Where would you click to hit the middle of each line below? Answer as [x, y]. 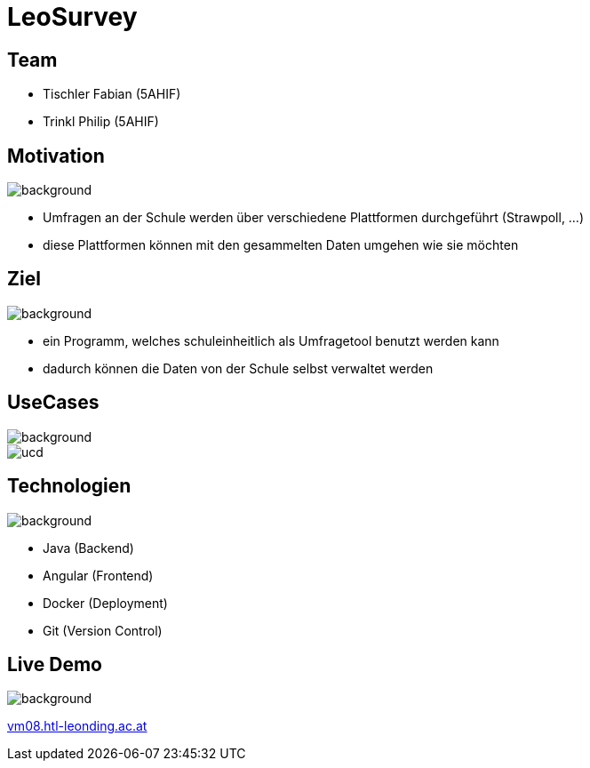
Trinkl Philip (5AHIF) [101, 122]
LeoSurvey [72, 17]
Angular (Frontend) [98, 575]
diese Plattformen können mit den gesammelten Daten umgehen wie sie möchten [281, 245]
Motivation [56, 156]
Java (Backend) [88, 548]
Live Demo [55, 664]
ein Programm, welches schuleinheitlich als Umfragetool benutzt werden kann [271, 340]
